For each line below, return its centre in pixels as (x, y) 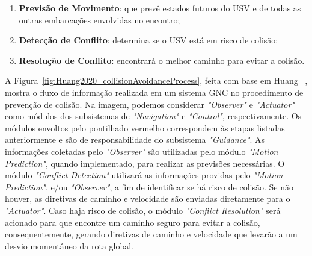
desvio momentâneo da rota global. (69, 245)
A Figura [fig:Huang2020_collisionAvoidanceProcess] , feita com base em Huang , (156, 80)
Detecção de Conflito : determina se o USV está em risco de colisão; (148, 40)
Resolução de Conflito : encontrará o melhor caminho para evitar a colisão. (162, 60)
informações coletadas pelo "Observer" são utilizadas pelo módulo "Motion (142, 151)
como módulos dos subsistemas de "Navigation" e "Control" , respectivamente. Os (153, 116)
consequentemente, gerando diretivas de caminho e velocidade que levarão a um (151, 234)
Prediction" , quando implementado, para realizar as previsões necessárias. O (145, 163)
